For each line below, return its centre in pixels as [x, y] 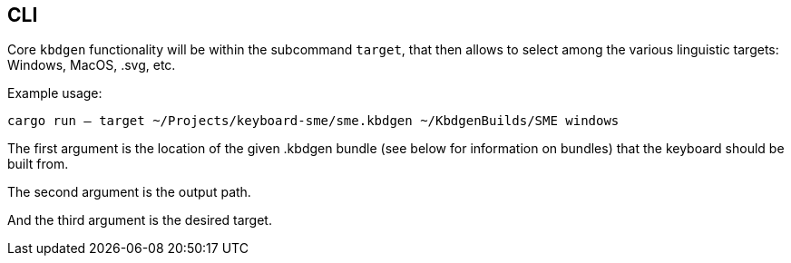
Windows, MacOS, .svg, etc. [92, 65]
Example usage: [55, 93]
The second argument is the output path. [129, 192]
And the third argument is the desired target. [140, 220]
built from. [38, 164]
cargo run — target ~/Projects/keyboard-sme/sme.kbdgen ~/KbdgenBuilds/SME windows [313, 121]
